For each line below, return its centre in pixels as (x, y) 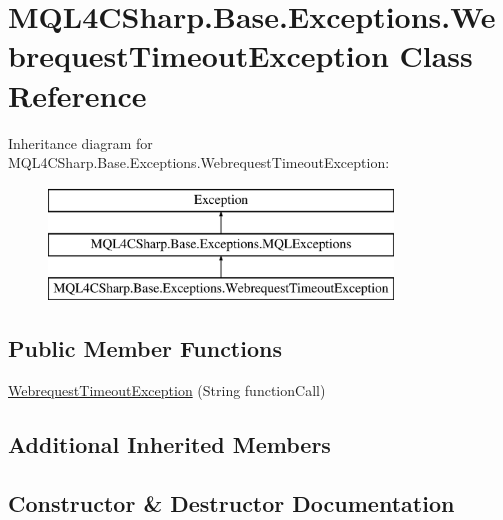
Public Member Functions (145, 348)
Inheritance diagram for (80, 142)
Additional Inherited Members (169, 443)
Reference (77, 94)
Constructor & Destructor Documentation (231, 502)
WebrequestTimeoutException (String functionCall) (167, 389)
